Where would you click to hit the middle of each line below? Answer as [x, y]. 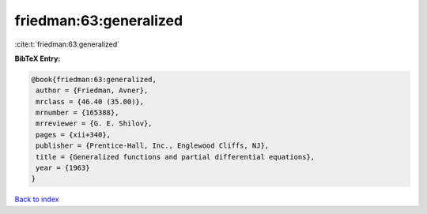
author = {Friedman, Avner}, [92, 90]
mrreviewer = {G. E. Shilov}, [94, 124]
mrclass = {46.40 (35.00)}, [90, 101]
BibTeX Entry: [38, 58]
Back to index [37, 199]
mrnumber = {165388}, [77, 113]
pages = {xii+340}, [73, 135]
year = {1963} [63, 168]
